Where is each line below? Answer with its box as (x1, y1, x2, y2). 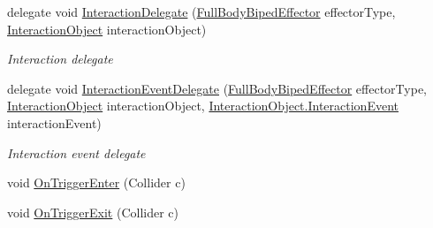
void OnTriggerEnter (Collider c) (7, 173, 186, 192)
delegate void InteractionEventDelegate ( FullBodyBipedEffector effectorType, (7, 79, 427, 97)
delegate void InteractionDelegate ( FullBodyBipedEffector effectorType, (7, 3, 396, 20)
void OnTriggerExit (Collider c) (7, 202, 179, 221)
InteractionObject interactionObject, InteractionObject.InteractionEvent (7, 96, 399, 115)
